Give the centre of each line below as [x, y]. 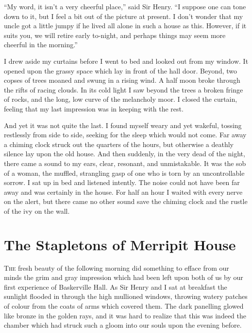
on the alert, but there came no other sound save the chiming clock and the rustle [126, 201]
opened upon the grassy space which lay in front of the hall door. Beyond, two [121, 70]
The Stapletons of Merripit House [120, 244]
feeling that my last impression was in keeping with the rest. [94, 108]
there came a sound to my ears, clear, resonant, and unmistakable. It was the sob [125, 163]
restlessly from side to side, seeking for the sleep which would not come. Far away [125, 135]
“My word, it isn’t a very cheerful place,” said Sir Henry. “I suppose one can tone [125, 6]
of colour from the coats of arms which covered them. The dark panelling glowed [124, 305]
